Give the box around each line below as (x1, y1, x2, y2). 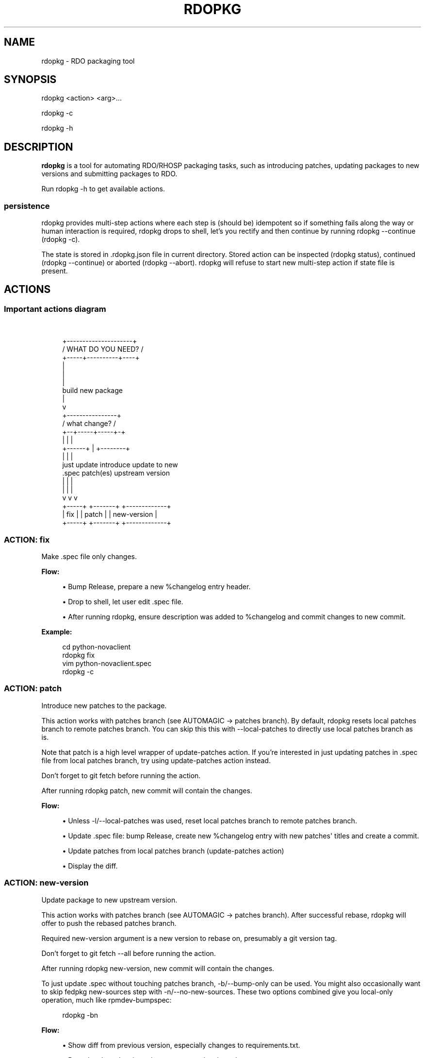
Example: (41, 628, 72, 636)
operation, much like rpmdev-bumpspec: (41, 995, 172, 1004)
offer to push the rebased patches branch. (41, 919, 177, 927)
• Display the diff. (62, 861, 118, 870)
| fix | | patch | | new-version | (62, 510, 157, 519)
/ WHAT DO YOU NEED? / (62, 345, 144, 354)
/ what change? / (62, 419, 116, 428)
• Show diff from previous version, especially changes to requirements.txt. (62, 1041, 300, 1049)
